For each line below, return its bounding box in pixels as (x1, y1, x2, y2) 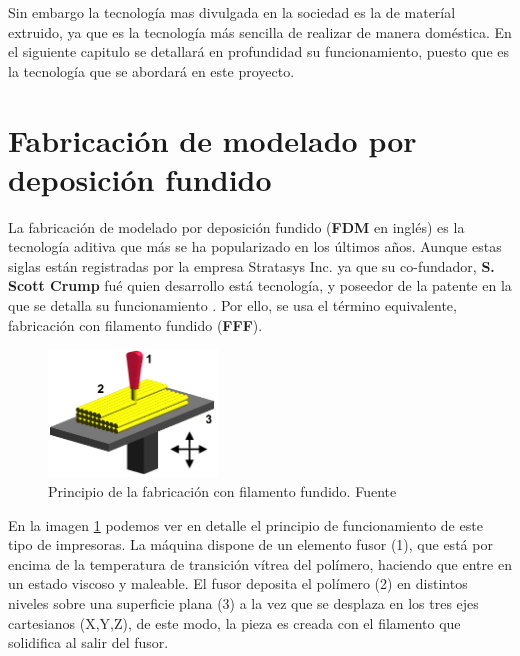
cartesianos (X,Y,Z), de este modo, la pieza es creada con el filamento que (8, 612, 461, 633)
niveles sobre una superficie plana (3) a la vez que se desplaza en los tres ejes (8, 592, 479, 613)
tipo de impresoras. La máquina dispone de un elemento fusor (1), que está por (8, 534, 493, 555)
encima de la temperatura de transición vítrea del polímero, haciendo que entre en (8, 553, 512, 574)
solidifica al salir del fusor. (8, 632, 169, 653)
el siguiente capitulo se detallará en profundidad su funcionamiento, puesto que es (8, 41, 509, 62)
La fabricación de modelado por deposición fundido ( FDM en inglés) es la (8, 216, 465, 237)
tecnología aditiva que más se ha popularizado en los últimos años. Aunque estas (8, 236, 502, 257)
